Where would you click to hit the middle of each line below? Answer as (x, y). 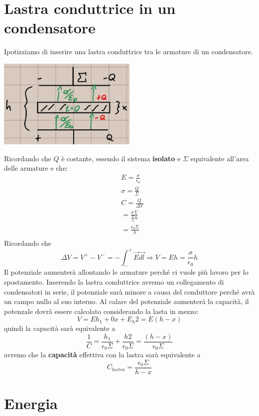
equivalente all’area (220, 158)
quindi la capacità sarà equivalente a (60, 328)
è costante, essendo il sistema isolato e (121, 158)
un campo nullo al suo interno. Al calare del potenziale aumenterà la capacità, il (127, 301)
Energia (31, 403)
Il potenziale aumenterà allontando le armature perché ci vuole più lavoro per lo (126, 272)
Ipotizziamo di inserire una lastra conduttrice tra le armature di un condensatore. (129, 52)
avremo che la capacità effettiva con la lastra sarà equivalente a (102, 355)
